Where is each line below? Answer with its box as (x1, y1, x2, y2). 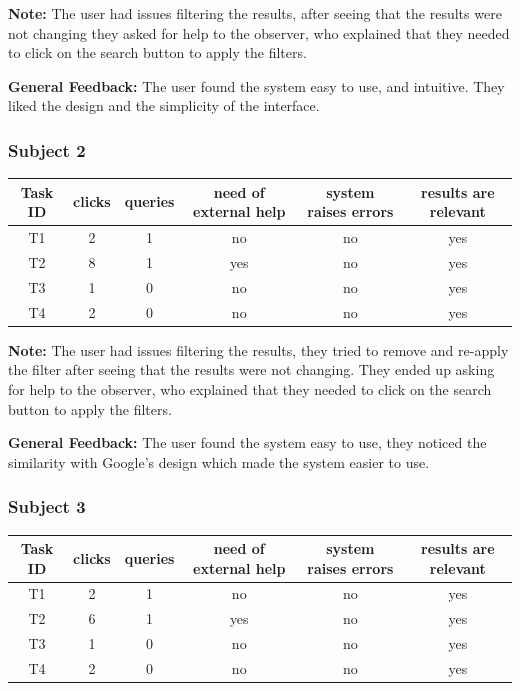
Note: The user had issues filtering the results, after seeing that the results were (8, 3, 502, 23)
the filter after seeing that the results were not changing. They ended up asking (8, 359, 495, 380)
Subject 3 (8, 494, 86, 519)
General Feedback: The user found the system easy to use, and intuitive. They (8, 75, 505, 96)
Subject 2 (8, 137, 86, 162)
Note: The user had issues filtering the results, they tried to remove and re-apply (8, 339, 509, 360)
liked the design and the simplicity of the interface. (8, 95, 320, 116)
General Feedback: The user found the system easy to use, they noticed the (8, 432, 487, 453)
